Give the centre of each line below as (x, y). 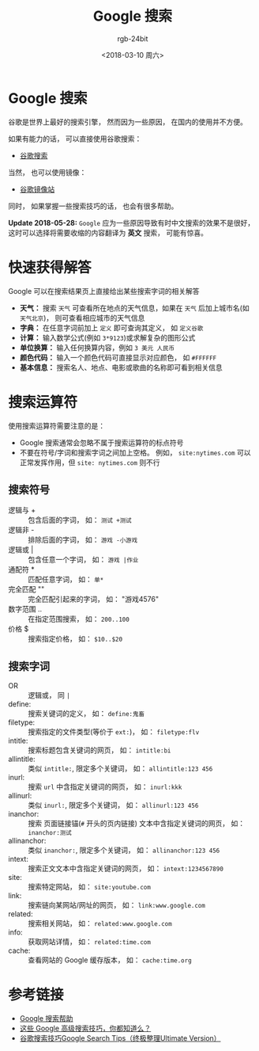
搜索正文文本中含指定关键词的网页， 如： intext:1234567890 (126, 869)
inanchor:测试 (50, 833)
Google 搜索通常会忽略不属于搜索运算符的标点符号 (101, 442)
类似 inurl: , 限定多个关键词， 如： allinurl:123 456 (113, 805)
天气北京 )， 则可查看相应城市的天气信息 (82, 318)
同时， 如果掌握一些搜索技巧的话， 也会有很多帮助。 (93, 206)
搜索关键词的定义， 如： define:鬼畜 (86, 714)
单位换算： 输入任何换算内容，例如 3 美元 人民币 (97, 347)
